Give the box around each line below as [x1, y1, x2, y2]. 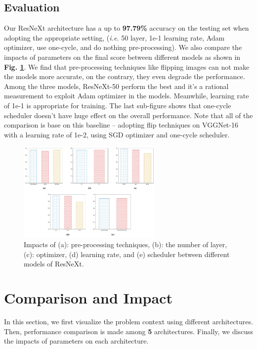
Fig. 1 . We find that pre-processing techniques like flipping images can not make [4, 61, 250, 72]
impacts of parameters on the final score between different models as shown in [4, 51, 241, 62]
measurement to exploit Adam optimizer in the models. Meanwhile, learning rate [4, 90, 249, 101]
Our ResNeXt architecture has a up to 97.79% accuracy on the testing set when [4, 23, 249, 33]
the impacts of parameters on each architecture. [4, 336, 149, 346]
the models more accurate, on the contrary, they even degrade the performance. [4, 71, 245, 82]
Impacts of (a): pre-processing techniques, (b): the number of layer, [24, 239, 227, 250]
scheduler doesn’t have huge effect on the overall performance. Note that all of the [4, 110, 253, 120]
